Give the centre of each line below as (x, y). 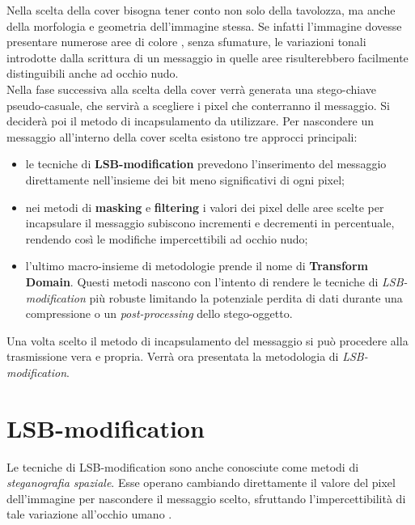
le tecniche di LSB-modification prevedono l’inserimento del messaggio (206, 164)
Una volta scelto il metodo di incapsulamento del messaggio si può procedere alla (207, 340)
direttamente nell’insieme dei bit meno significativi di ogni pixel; (185, 179)
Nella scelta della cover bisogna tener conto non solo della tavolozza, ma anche (201, 10)
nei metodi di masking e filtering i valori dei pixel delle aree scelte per (205, 207)
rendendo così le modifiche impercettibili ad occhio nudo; (167, 238)
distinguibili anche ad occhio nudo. (93, 73)
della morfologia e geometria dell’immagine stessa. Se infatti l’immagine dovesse (204, 25)
